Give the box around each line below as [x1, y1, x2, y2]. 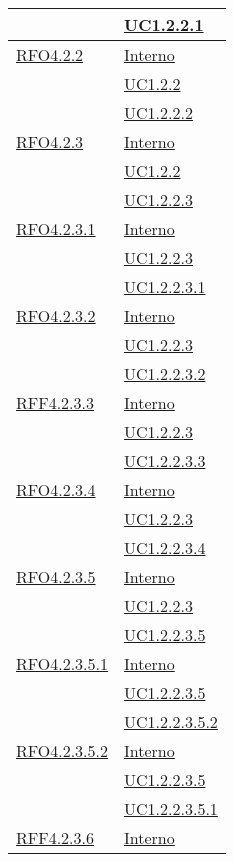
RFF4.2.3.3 [16, 391, 95, 414]
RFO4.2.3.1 [16, 217, 96, 240]
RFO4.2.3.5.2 [16, 739, 109, 762]
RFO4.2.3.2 [16, 304, 96, 327]
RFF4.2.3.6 [16, 826, 95, 849]
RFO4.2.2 [16, 43, 84, 66]
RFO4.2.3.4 [16, 478, 96, 501]
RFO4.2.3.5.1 [16, 652, 109, 675]
